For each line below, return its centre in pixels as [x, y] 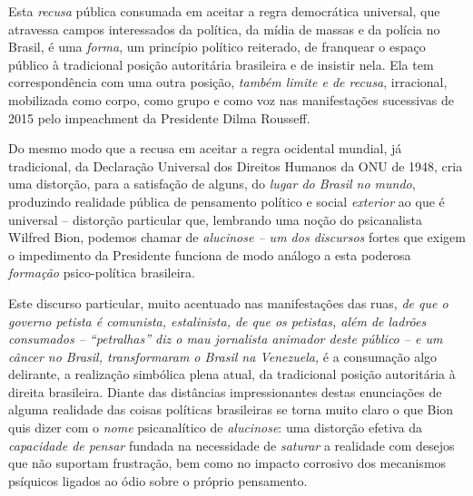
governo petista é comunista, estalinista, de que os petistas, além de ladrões [217, 321]
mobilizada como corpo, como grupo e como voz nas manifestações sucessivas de [231, 99]
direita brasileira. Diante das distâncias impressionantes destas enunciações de [225, 391]
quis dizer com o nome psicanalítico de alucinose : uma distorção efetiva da [216, 428]
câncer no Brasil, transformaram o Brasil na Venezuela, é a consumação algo [223, 356]
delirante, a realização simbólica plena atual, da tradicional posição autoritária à [232, 374]
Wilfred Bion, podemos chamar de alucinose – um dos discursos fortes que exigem [237, 237]
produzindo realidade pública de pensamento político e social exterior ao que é [227, 201]
